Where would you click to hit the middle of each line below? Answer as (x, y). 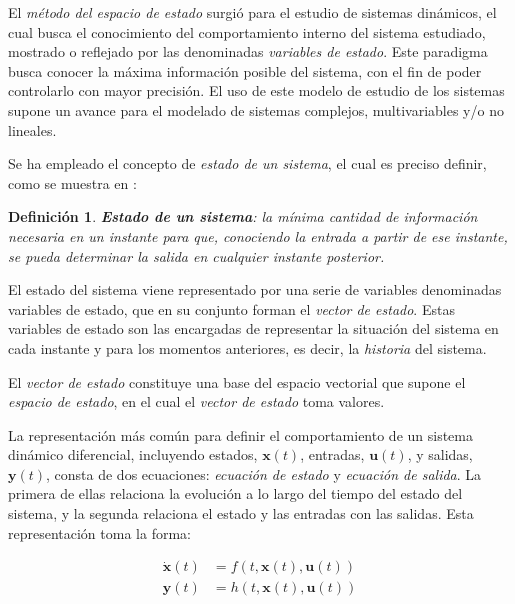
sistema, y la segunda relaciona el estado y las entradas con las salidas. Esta (241, 513)
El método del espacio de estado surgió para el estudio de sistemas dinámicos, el (252, 12)
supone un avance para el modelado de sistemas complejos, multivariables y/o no (256, 109)
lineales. (32, 129)
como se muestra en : (72, 182)
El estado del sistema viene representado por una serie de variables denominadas (255, 289)
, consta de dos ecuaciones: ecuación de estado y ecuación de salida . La (264, 473)
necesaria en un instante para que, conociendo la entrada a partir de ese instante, (258, 235)
